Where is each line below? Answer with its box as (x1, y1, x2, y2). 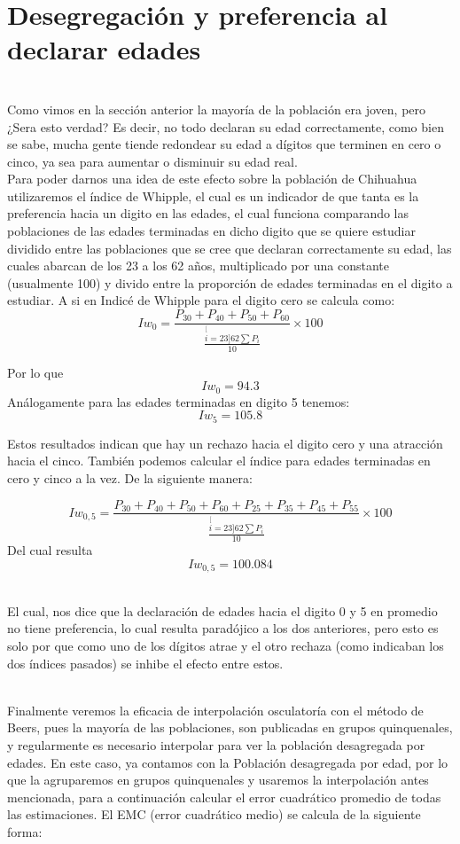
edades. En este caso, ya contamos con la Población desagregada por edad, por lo (7, 753, 448, 771)
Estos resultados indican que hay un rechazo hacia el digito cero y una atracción (7, 434, 443, 452)
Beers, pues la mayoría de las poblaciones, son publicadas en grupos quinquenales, (7, 718, 453, 737)
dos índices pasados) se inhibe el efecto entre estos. (7, 653, 284, 672)
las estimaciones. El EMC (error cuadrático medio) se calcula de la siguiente (7, 805, 421, 824)
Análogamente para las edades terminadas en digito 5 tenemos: (7, 392, 350, 410)
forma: (7, 822, 43, 840)
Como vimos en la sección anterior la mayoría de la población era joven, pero (7, 99, 426, 118)
